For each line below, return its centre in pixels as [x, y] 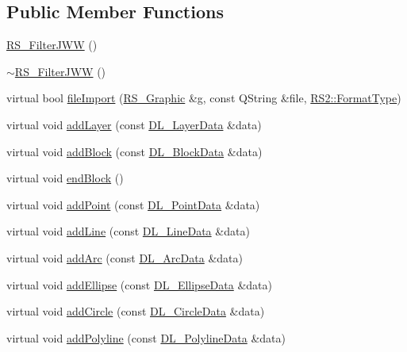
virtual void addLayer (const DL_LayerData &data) [134, 124]
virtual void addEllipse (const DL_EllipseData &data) [139, 284]
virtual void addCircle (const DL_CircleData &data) [136, 311]
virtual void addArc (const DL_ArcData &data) [125, 257]
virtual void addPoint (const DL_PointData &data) [133, 204]
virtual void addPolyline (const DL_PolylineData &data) [146, 337]
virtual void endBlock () [65, 178]
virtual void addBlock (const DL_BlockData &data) [134, 151]
